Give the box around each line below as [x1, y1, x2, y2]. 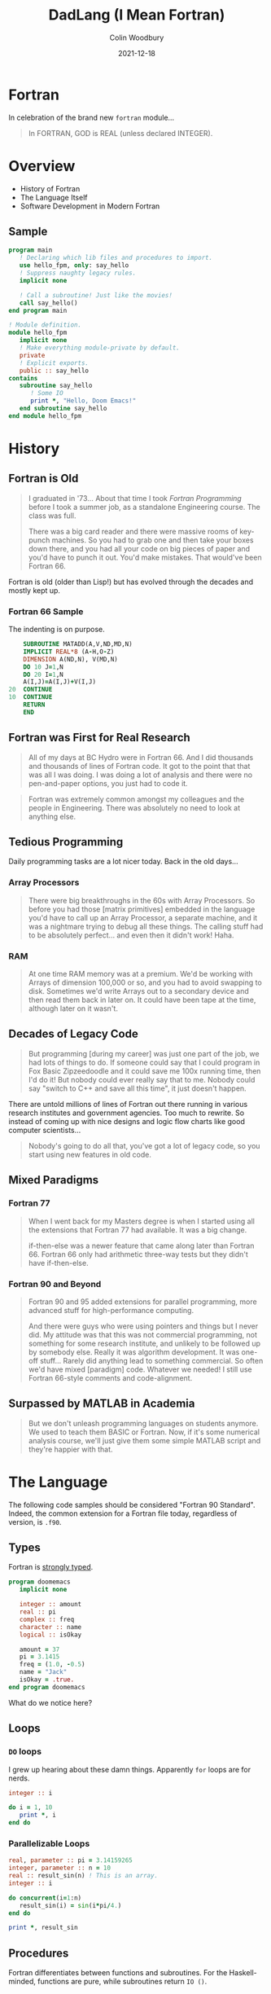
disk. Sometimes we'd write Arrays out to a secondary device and [28, 986, 250, 996]
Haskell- [229, 1968, 258, 1978]
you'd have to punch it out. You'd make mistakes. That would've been [28, 552, 262, 562]
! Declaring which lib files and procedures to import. [19, 254, 213, 262]
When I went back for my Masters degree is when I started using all [28, 1216, 255, 1226]
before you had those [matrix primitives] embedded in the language [28, 904, 256, 914]
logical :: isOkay [19, 1631, 82, 1639]
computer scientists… [8, 1125, 81, 1135]
